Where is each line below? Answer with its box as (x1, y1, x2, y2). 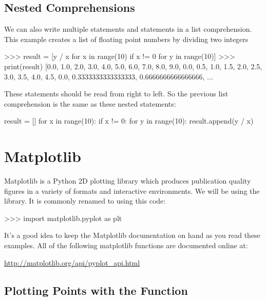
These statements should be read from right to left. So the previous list (4, 88, 229, 99)
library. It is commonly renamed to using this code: (4, 195, 166, 206)
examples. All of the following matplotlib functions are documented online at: (4, 240, 248, 251)
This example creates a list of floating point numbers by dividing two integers (4, 33, 249, 44)
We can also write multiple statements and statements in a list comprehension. (4, 24, 252, 34)
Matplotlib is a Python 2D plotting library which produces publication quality (4, 175, 251, 186)
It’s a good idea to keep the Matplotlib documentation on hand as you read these (4, 230, 260, 240)
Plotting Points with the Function (4, 282, 188, 298)
